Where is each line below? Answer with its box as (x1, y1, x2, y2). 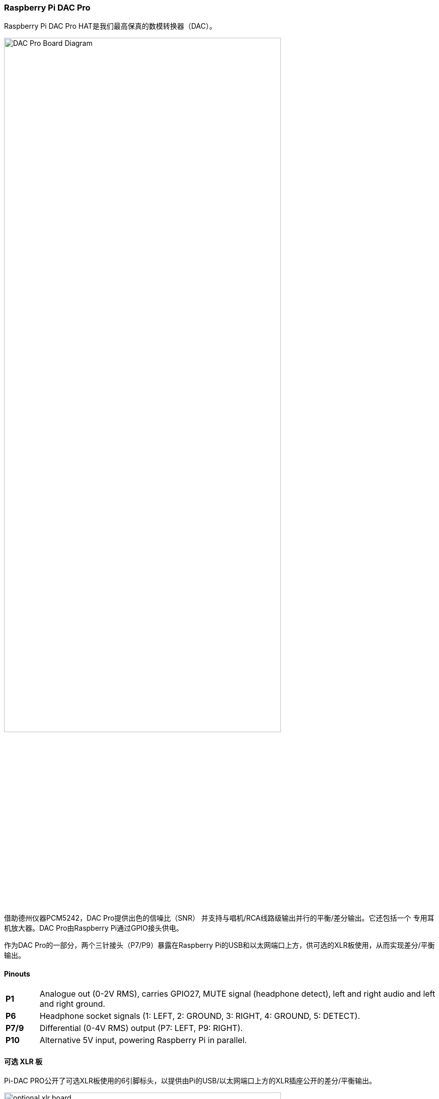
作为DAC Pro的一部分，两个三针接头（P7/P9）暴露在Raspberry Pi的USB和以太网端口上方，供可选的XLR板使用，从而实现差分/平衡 (4, 940, 435, 949)
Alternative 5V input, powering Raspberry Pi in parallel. (39, 1035, 247, 1046)
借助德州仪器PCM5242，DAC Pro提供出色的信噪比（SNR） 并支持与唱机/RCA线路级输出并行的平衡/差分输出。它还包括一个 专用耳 (4, 913, 434, 922)
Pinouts (4, 969, 30, 978)
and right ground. (39, 999, 105, 1009)
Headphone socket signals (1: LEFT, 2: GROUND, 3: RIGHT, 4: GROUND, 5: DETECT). (39, 1011, 360, 1021)
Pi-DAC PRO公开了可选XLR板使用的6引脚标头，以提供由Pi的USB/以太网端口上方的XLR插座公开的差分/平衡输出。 (4, 1076, 377, 1085)
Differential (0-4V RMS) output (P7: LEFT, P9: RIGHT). (39, 1023, 243, 1033)
